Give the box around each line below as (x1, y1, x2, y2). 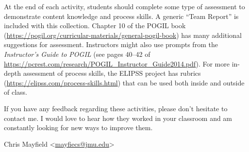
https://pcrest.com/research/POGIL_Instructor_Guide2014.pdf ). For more (4, 58, 230, 68)
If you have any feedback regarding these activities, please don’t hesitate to (4, 103, 228, 113)
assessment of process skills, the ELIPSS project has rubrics (23, 68, 201, 78)
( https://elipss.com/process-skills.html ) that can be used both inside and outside (4, 77, 245, 87)
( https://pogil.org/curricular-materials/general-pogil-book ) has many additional (4, 30, 242, 40)
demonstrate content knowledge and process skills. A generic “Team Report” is (4, 11, 239, 21)
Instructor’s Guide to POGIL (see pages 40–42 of (4, 49, 150, 59)
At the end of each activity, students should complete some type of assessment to (4, 1, 245, 11)
